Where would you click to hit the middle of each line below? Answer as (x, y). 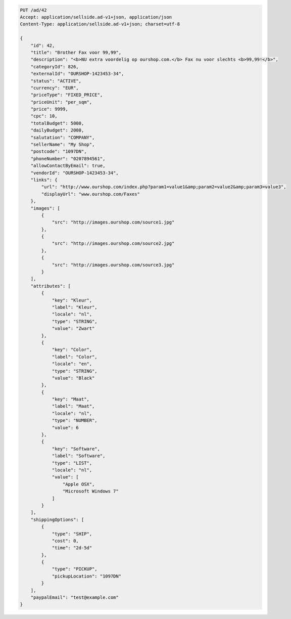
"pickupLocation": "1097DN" (86, 576)
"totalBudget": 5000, (57, 123)
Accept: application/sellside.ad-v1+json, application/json (96, 17)
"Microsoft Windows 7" (90, 491)
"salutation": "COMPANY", (63, 137)
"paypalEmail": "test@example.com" (75, 598)
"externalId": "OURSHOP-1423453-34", (77, 74)
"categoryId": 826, (55, 67)
